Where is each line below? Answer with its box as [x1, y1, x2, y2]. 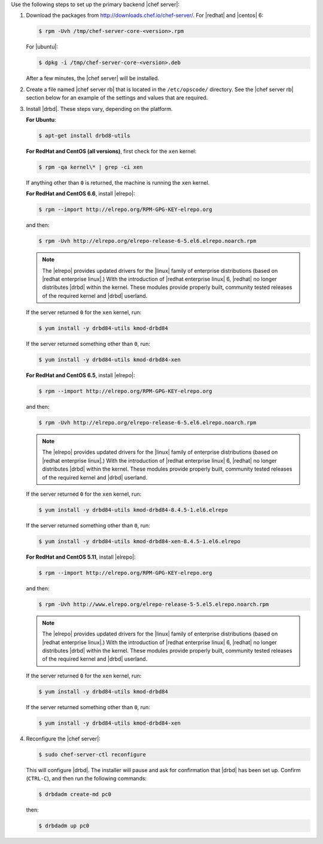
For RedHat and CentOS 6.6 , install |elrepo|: [26, 190, 135, 197]
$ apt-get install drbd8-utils [38, 132, 131, 139]
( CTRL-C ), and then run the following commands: [26, 775, 147, 782]
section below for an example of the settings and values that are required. [26, 94, 208, 101]
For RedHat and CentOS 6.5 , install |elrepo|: [26, 372, 135, 379]
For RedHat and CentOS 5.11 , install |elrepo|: [26, 553, 136, 560]
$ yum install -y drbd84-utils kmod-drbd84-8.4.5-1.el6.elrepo [38, 507, 228, 513]
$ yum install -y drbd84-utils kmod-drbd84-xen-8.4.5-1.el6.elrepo [38, 538, 241, 545]
